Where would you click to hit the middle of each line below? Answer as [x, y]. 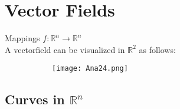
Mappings [22, 38]
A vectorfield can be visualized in [65, 49]
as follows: [157, 49]
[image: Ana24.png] [90, 69]
